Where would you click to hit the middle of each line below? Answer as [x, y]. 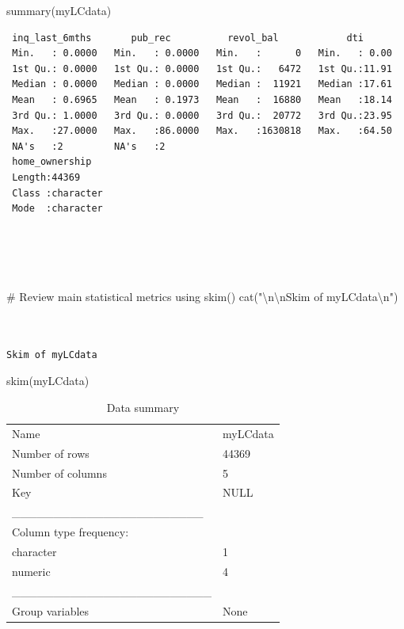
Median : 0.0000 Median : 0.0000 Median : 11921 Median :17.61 [202, 84]
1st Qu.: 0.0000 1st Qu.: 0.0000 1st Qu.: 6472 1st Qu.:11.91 [202, 69]
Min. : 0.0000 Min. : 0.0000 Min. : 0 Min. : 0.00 [202, 53]
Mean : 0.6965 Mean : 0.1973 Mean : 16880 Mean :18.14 [202, 99]
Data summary [143, 408]
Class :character [57, 193]
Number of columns [59, 473]
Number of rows [51, 453]
